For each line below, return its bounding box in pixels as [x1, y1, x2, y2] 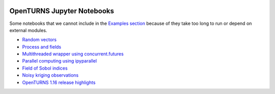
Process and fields [22, 44, 61, 50]
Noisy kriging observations [22, 72, 79, 78]
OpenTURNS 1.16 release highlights [22, 79, 96, 85]
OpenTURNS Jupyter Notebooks [9, 7, 114, 15]
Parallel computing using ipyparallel [22, 58, 97, 64]
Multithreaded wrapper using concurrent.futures [22, 51, 124, 57]
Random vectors [22, 37, 57, 43]
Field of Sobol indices [22, 65, 68, 71]
